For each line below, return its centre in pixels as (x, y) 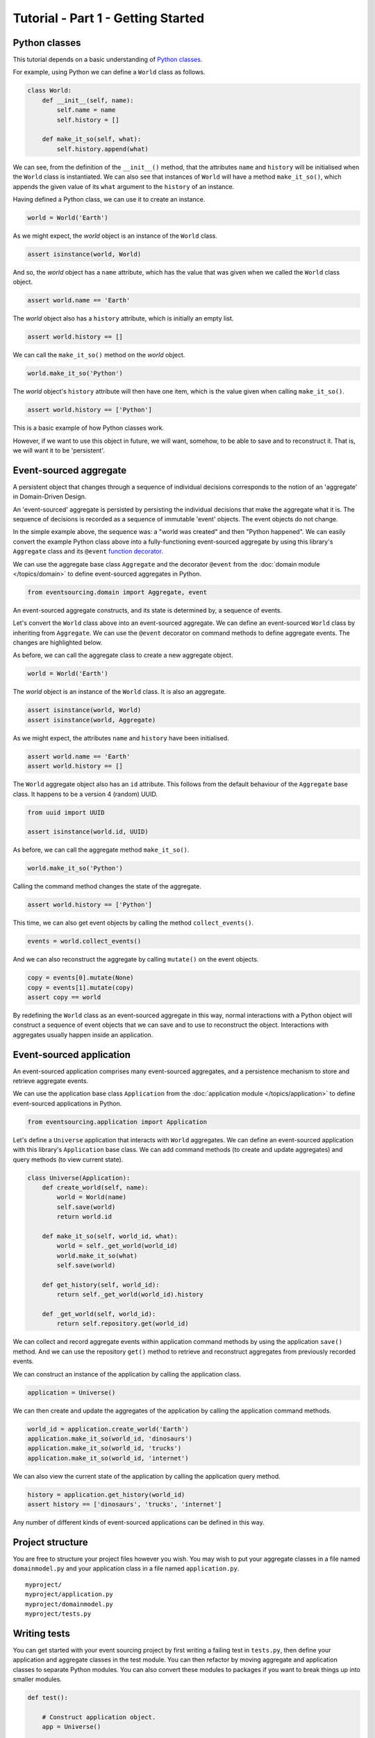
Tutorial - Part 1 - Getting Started (109, 18)
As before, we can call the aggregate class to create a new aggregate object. (123, 655)
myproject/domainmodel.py (69, 1604)
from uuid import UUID (66, 812)
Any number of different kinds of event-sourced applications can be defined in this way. (139, 1522)
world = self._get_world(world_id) (117, 1246)
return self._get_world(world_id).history (130, 1294)
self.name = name (86, 110)
